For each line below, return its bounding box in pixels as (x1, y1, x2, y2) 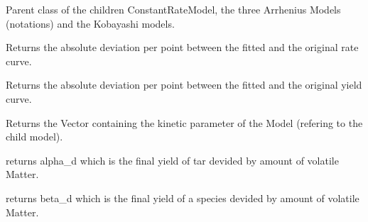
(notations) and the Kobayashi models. (6, 16, 175, 30)
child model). (6, 129, 63, 144)
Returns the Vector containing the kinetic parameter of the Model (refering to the (6, 115, 363, 130)
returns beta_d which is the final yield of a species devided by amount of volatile (6, 190, 359, 205)
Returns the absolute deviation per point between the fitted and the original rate (6, 40, 359, 55)
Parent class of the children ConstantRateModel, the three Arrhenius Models (6, 2, 341, 16)
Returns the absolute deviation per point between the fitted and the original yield (6, 77, 362, 92)
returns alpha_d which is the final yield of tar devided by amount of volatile (6, 152, 339, 167)
